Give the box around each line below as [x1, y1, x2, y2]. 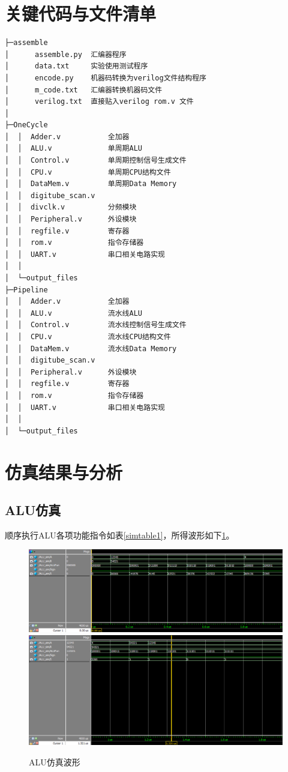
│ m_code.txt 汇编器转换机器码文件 [5, 85, 163, 94]
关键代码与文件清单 [5, 1, 157, 26]
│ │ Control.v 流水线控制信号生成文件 [5, 321, 187, 330]
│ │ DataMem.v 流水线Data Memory [5, 344, 177, 353]
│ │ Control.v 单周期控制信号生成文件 [5, 156, 187, 165]
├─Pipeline [5, 285, 48, 294]
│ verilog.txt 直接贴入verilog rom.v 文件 [5, 97, 194, 106]
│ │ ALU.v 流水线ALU [5, 309, 142, 318]
